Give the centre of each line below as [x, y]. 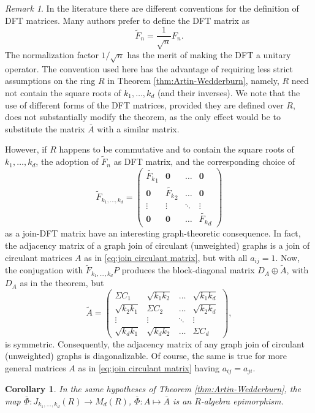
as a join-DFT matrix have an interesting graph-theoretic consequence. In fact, [153, 233]
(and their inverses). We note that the [229, 92]
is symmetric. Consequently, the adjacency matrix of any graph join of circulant [155, 343]
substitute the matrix [45, 128]
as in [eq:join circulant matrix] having [149, 367]
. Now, [288, 257]
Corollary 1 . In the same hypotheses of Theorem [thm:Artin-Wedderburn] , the [153, 389]
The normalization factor [52, 55]
